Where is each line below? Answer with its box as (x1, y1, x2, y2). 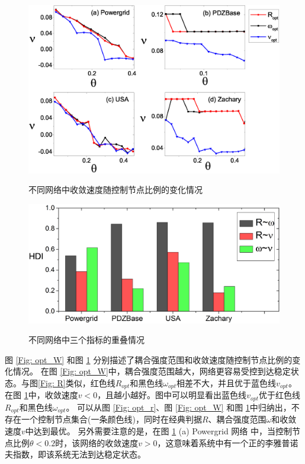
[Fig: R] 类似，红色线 (38, 377, 115, 389)
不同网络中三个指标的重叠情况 (28, 333, 145, 346)
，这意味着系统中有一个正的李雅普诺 (157, 436, 298, 449)
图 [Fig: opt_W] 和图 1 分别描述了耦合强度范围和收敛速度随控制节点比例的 (5, 353, 293, 366)
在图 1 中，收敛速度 (5, 389, 78, 401)
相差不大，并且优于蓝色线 (176, 377, 277, 389)
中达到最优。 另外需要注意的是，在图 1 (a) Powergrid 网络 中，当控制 (25, 424, 292, 437)
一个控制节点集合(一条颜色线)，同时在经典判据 (21, 413, 202, 425)
